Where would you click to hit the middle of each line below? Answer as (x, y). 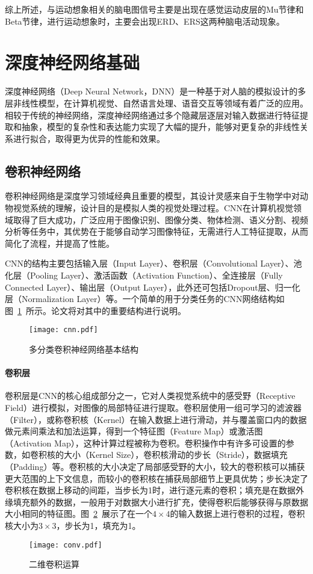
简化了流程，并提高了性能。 (60, 243)
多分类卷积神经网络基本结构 (84, 349)
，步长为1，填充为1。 (98, 525)
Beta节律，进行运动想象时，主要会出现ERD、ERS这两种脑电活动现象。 (145, 21)
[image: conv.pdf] (66, 545)
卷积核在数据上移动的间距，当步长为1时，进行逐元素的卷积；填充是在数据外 (154, 490)
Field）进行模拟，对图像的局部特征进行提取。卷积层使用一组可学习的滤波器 (153, 408)
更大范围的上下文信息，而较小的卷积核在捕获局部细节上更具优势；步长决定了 (156, 478)
